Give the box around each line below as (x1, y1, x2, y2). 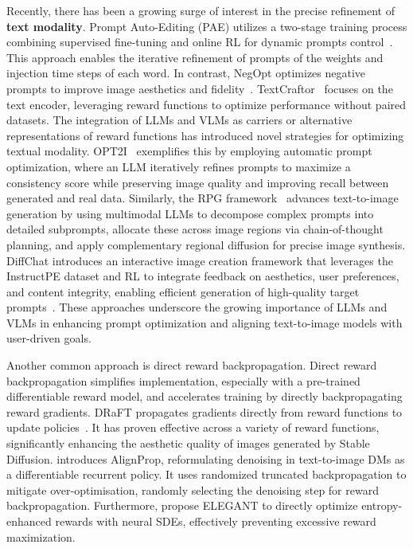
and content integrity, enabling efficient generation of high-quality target (6, 283, 360, 299)
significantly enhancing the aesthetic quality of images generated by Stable (6, 435, 370, 452)
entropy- (361, 497, 403, 514)
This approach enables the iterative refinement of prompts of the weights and (6, 49, 384, 65)
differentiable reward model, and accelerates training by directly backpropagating (6, 388, 403, 405)
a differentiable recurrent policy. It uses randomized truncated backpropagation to (6, 466, 407, 483)
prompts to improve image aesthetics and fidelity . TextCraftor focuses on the (6, 80, 393, 96)
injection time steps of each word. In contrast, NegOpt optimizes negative (6, 65, 366, 81)
